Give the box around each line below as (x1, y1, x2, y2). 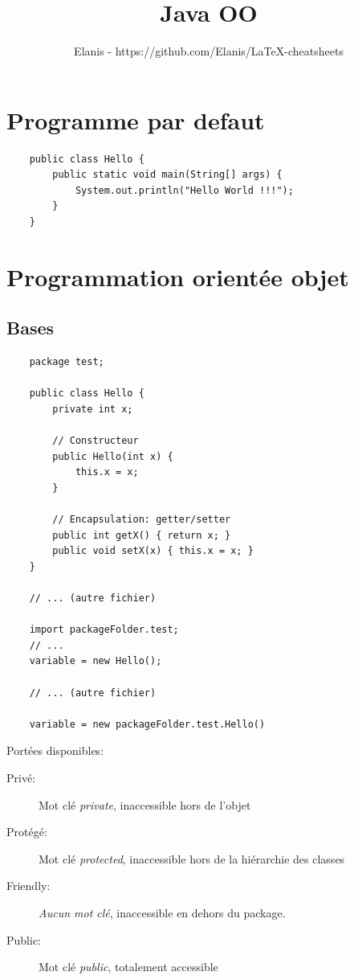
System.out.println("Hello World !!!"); (75, 184, 294, 196)
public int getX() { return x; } (52, 529, 231, 541)
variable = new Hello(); (29, 655, 162, 667)
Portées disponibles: (6, 742, 104, 759)
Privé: (6, 769, 36, 786)
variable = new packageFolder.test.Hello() (29, 718, 266, 730)
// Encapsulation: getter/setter (52, 514, 231, 526)
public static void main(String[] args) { (52, 169, 283, 181)
